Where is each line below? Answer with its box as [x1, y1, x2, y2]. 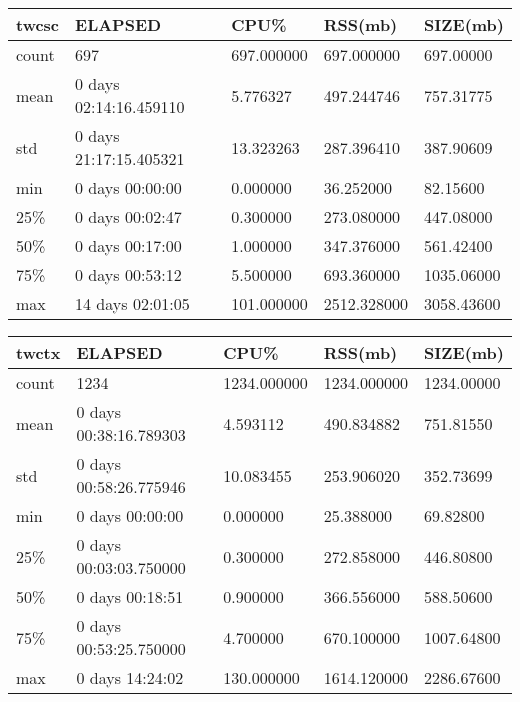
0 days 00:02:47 [75, 205, 182, 228]
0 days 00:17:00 [75, 234, 182, 257]
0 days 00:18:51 [76, 585, 184, 608]
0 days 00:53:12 [75, 263, 182, 286]
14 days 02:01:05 [75, 292, 190, 315]
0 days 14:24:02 [76, 666, 184, 689]
